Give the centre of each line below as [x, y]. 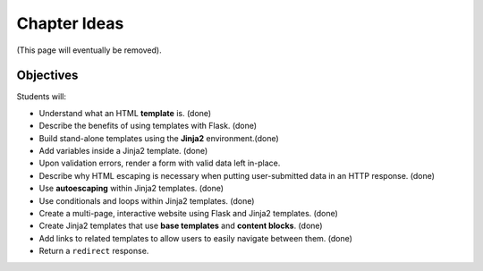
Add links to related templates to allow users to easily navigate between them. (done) [196, 238]
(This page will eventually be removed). [89, 50]
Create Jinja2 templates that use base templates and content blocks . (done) [181, 226]
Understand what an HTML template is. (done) [125, 113]
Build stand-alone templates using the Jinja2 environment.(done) [159, 138]
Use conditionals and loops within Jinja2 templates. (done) [147, 200]
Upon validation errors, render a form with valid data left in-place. [160, 163]
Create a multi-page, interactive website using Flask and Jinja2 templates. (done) [189, 213]
